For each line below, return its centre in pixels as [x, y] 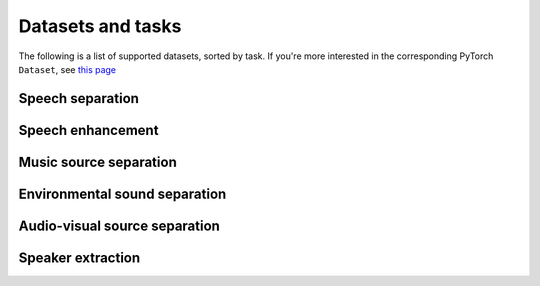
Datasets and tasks [100, 26]
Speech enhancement [88, 130]
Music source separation [97, 161]
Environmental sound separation [122, 193]
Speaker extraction [79, 257]
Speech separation [79, 98]
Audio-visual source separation [119, 225]
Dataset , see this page [67, 69]
